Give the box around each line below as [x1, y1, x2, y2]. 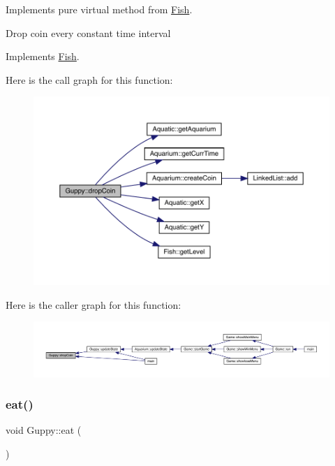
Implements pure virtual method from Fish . [6, 2, 193, 16]
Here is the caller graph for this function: [6, 297, 181, 312]
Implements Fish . [6, 49, 80, 64]
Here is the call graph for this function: [6, 72, 173, 87]
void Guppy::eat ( [6, 423, 82, 437]
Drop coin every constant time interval [6, 25, 171, 40]
